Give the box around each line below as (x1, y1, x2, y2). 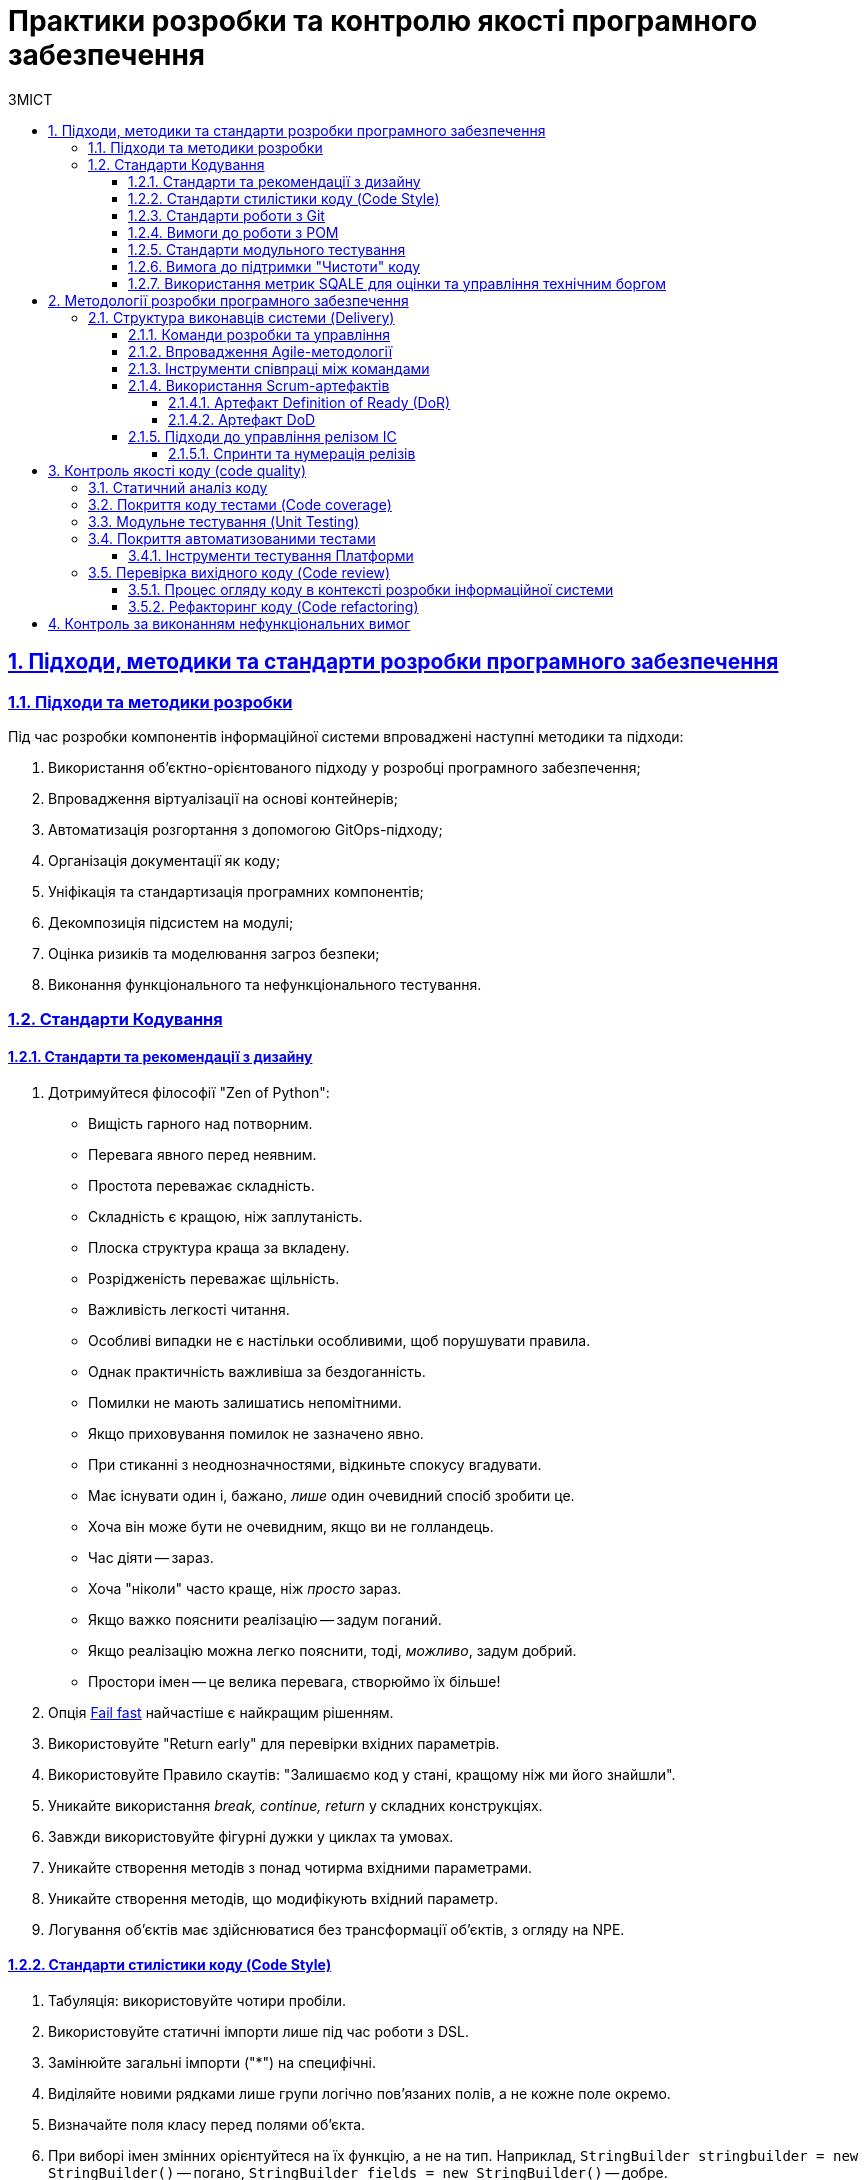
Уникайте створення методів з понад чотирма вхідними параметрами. (48, 1858, 533, 1876)
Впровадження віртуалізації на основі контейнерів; (48, 789, 398, 807)
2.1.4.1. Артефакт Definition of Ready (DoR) (168, 393, 451, 411)
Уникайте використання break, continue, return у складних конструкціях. (48, 1796, 543, 1814)
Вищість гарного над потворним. (88, 1114, 313, 1132)
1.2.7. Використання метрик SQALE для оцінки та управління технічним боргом (128, 274, 667, 292)
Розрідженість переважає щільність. (88, 1269, 340, 1287)
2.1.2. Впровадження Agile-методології (128, 342, 393, 360)
